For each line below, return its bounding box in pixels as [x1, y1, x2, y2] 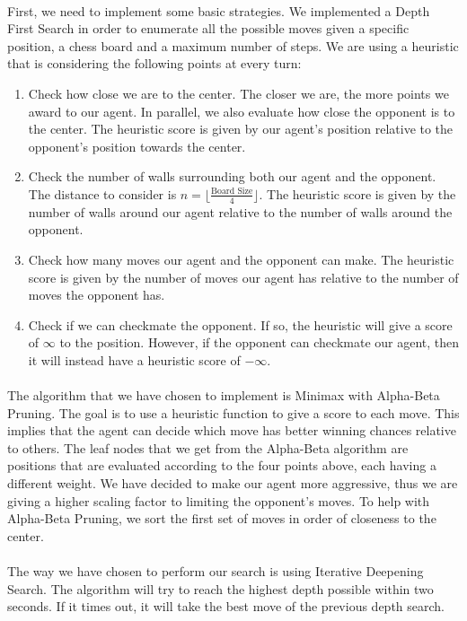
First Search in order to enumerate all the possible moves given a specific [7, 19, 410, 38]
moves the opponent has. [28, 285, 165, 304]
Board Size [211, 187, 253, 197]
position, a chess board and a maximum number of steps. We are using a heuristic [7, 36, 459, 55]
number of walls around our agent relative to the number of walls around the [28, 202, 453, 221]
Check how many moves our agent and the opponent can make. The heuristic [28, 249, 454, 268]
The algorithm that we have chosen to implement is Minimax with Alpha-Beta [7, 386, 440, 405]
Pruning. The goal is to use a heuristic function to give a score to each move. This [7, 403, 460, 422]
